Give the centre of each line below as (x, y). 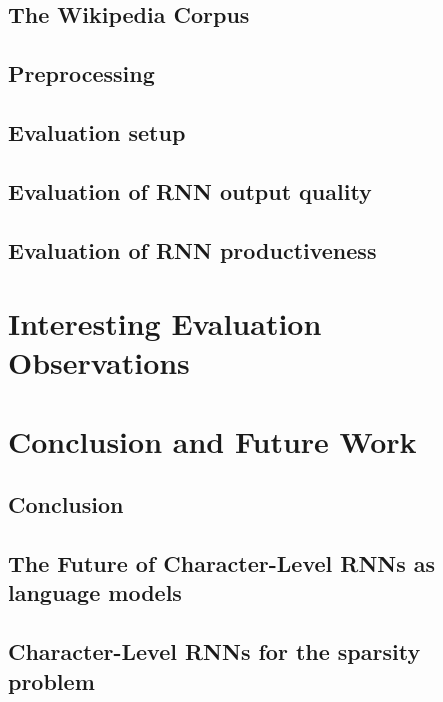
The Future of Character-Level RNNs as (222, 563)
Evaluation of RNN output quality (190, 190)
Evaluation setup (97, 131)
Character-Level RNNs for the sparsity (214, 651)
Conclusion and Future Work (212, 440)
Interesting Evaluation (165, 323)
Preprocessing (81, 73)
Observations (99, 362)
